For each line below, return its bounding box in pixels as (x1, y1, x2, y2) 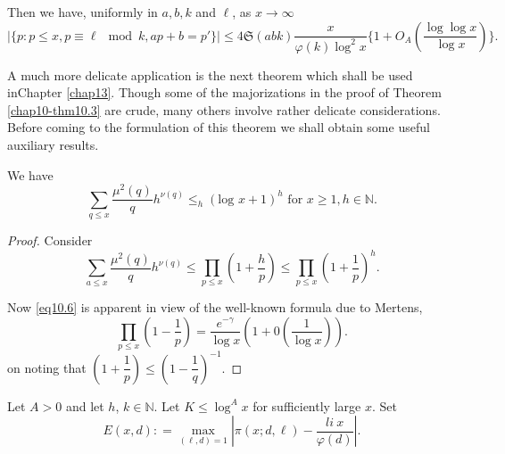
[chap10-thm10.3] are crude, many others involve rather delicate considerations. (7, 100, 441, 119)
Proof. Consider (7, 230, 93, 249)
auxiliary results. (7, 135, 99, 153)
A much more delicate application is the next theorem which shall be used (7, 65, 413, 84)
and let (65, 396, 104, 415)
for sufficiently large (252, 396, 361, 415)
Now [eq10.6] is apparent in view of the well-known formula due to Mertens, (7, 298, 423, 317)
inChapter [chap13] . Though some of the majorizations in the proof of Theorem (7, 83, 442, 102)
